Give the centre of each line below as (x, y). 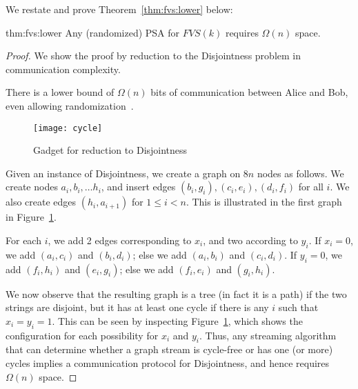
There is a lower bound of (60, 92)
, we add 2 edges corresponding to (120, 240)
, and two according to (250, 240)
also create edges (41, 202)
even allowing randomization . (70, 105)
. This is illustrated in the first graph (264, 202)
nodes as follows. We (300, 173)
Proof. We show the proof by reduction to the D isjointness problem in (153, 56)
